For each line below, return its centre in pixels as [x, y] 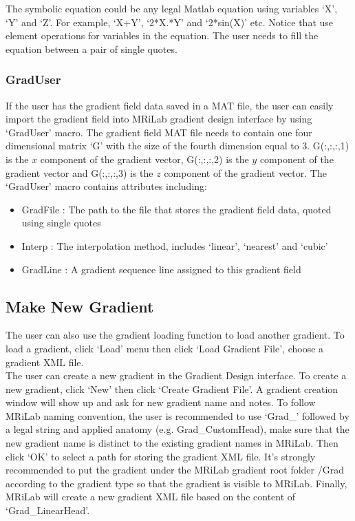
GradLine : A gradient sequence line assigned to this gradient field [161, 269]
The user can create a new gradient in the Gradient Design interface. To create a [176, 375]
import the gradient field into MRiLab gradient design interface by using [159, 119]
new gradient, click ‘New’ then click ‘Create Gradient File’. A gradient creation [172, 389]
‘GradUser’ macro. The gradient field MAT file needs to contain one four [159, 132]
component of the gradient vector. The [245, 172]
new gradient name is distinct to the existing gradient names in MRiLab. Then [172, 443]
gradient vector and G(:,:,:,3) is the [79, 172]
